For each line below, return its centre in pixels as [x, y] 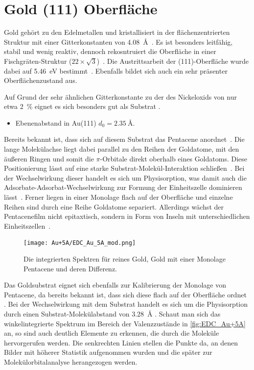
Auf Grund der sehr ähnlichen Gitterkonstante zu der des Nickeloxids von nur [120, 96]
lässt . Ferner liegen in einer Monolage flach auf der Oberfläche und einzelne [118, 197]
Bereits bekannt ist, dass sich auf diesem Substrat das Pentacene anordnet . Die [124, 139]
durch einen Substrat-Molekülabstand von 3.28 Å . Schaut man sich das [112, 314]
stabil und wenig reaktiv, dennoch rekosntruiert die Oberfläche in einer [110, 51]
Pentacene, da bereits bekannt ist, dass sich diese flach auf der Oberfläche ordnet [125, 294]
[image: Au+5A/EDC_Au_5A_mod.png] [80, 243]
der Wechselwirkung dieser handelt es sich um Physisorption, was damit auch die [125, 177]
